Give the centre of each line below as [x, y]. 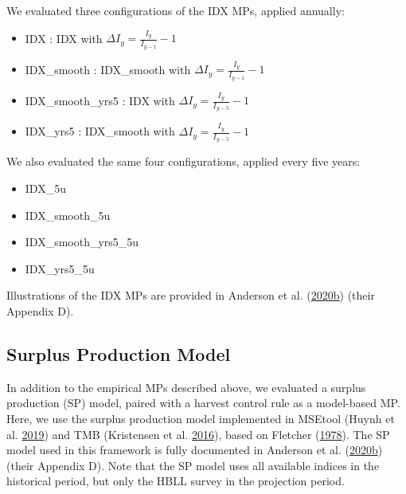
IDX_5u [45, 188]
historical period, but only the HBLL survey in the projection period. [176, 481]
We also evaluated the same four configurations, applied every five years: [183, 161]
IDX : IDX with [64, 38]
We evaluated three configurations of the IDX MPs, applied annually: [176, 10]
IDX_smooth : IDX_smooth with [108, 69]
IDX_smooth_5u [68, 215]
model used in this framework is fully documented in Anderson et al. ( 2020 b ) [195, 450]
